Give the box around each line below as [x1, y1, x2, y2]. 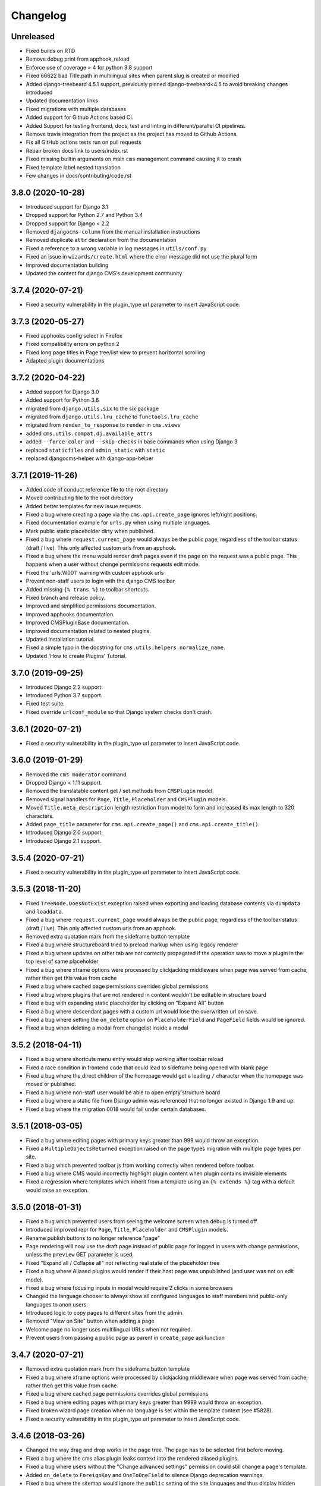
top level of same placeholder [26, 958, 99, 965]
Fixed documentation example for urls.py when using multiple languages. [26, 519, 211, 526]
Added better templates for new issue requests [26, 502, 141, 509]
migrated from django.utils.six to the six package [26, 405, 159, 412]
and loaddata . [26, 908, 64, 915]
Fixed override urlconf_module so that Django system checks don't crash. [26, 708, 213, 716]
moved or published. [26, 1081, 77, 1088]
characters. [26, 812, 54, 820]
